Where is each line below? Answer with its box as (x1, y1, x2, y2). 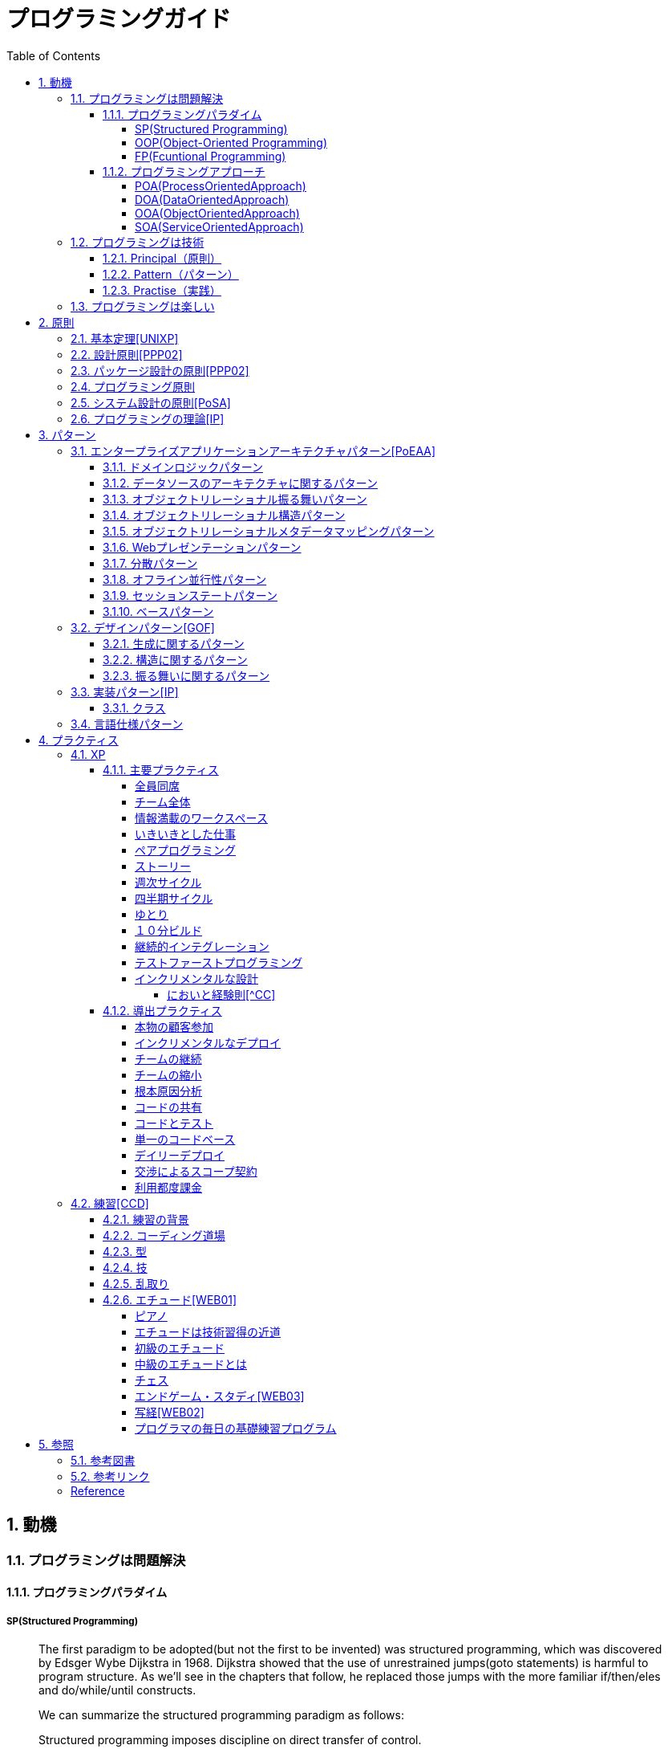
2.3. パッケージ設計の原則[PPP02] (71, 363, 249, 377)
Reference (71, 1483, 125, 1498)
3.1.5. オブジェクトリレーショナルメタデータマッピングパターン (103, 524, 435, 538)
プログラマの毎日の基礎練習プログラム (135, 1421, 337, 1435)
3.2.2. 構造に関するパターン (103, 652, 248, 667)
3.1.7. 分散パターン (103, 556, 198, 570)
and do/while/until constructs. (38, 1682, 196, 1697)
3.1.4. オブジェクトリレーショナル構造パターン (103, 508, 346, 522)
